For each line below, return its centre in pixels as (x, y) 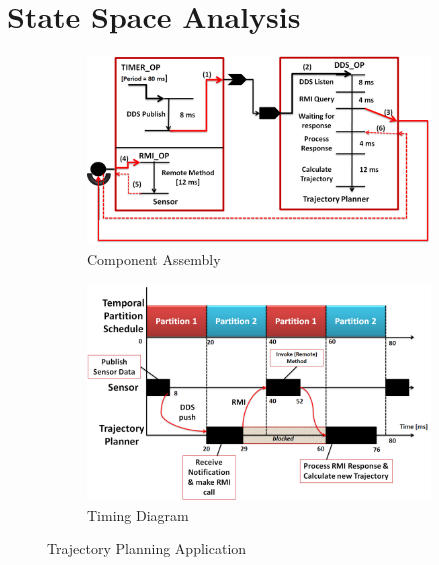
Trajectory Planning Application (147, 548)
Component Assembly (154, 258)
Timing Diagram (138, 514)
